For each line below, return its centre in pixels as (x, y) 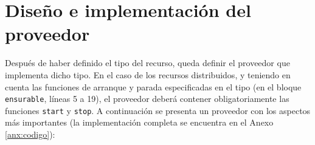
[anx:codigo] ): (30, 134)
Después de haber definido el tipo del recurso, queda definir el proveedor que (147, 63)
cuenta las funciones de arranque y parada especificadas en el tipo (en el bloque (153, 86)
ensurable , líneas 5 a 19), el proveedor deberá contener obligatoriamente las (147, 99)
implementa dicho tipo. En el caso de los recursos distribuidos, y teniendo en (148, 74)
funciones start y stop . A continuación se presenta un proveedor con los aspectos (158, 110)
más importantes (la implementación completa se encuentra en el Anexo (139, 122)
